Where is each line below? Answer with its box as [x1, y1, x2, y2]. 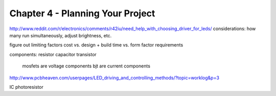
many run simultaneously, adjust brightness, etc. [9, 32, 112, 38]
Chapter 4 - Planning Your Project [9, 8, 155, 19]
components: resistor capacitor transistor [9, 51, 97, 57]
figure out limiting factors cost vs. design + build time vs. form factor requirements [9, 42, 183, 48]
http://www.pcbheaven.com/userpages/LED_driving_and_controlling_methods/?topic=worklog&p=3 [9, 75, 220, 81]
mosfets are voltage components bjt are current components [22, 63, 151, 69]
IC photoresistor [9, 84, 43, 90]
